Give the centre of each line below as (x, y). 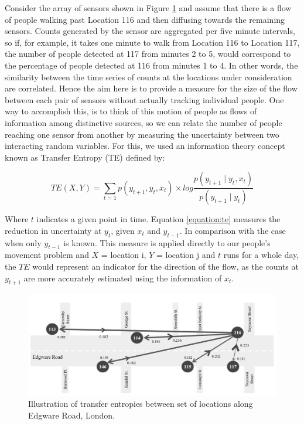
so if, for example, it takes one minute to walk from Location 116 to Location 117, (152, 42)
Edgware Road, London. (72, 415)
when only (23, 242)
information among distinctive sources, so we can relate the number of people (144, 122)
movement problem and (47, 255)
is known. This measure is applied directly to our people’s (167, 242)
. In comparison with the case (233, 230)
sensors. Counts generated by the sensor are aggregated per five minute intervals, (150, 31)
